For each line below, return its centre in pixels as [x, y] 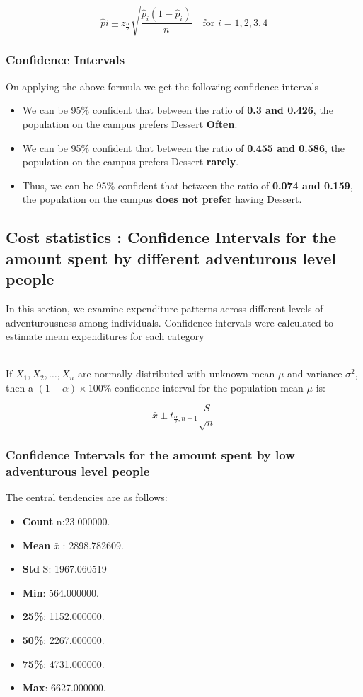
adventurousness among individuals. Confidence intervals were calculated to [169, 322]
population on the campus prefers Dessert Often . [130, 123]
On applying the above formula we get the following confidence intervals [162, 86]
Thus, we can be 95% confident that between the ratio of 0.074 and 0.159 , [188, 185]
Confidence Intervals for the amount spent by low [150, 455]
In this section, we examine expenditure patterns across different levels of [165, 308]
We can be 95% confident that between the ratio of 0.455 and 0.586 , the [183, 147]
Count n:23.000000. [66, 521]
